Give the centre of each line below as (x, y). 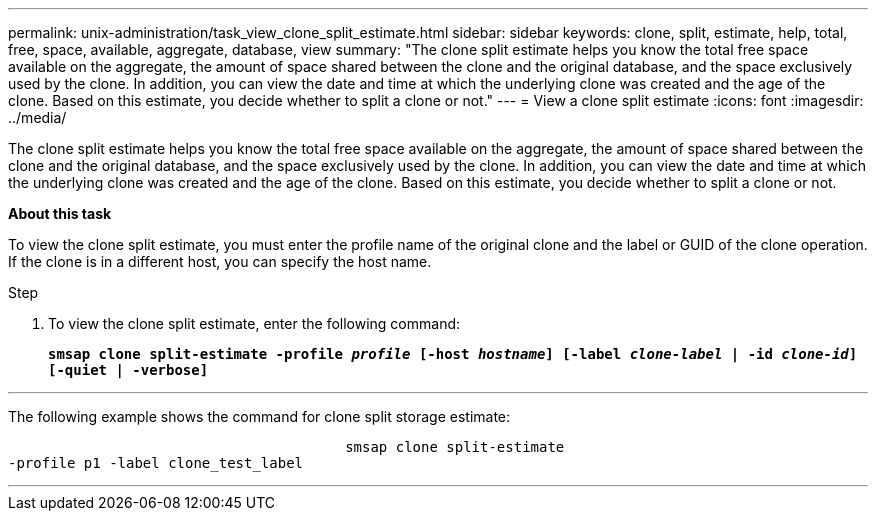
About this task (60, 213)
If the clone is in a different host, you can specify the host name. (220, 261)
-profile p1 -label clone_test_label (156, 463)
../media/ (37, 117)
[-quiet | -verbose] (128, 370)
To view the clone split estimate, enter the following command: (254, 323)
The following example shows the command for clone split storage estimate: (259, 416)
